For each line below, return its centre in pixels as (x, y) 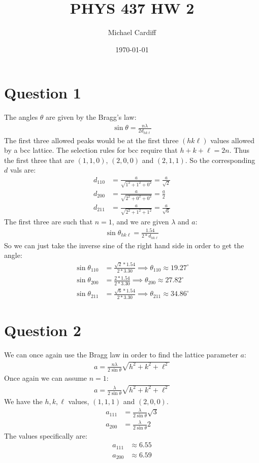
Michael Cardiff (132, 32)
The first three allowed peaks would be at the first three (91, 140)
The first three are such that (48, 221)
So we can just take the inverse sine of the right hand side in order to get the (124, 245)
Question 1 (43, 93)
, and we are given (140, 221)
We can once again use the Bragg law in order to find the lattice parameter (121, 354)
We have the (23, 401)
